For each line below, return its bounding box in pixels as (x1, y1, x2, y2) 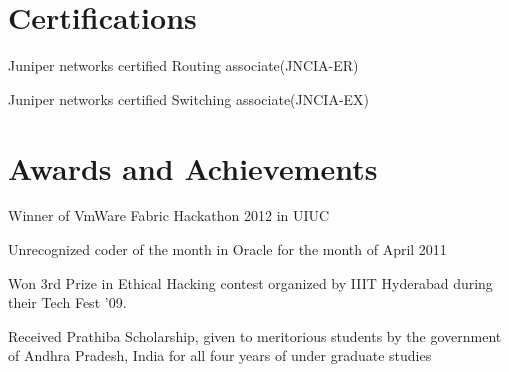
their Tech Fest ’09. (8, 292, 127, 313)
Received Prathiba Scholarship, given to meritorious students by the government (8, 325, 502, 346)
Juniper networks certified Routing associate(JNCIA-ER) (8, 55, 359, 76)
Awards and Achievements (8, 147, 378, 188)
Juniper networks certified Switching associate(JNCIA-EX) (8, 88, 370, 109)
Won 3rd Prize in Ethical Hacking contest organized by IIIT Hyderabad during (8, 272, 493, 293)
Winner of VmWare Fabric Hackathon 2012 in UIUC (8, 205, 330, 226)
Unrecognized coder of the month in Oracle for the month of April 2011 (8, 239, 447, 260)
